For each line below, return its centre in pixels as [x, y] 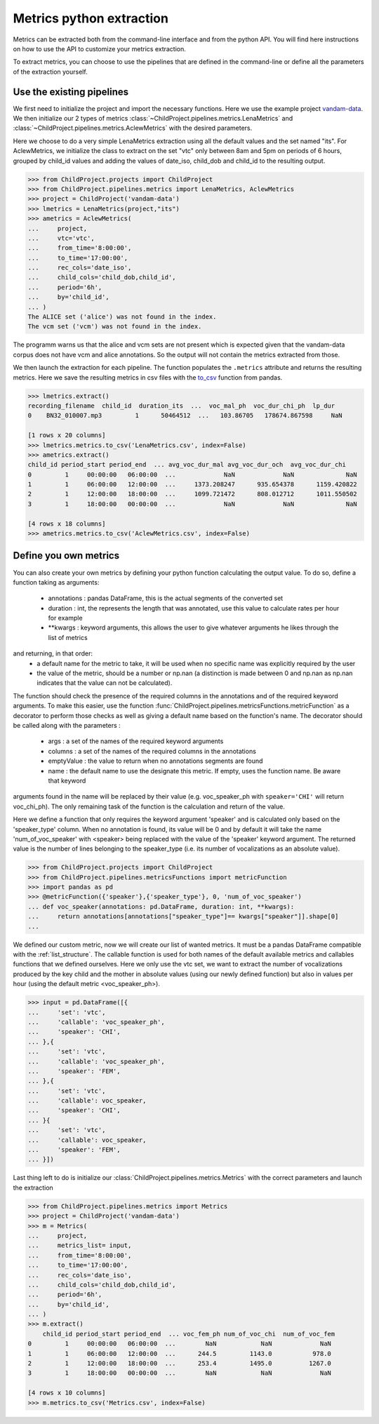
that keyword [67, 780]
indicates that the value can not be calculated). [105, 683]
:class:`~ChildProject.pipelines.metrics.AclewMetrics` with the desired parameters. [133, 128]
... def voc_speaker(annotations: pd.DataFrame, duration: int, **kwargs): [161, 906]
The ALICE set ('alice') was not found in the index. [122, 317]
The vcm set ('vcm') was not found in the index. [115, 327]
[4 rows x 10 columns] [67, 1393]
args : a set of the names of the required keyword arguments [136, 741]
